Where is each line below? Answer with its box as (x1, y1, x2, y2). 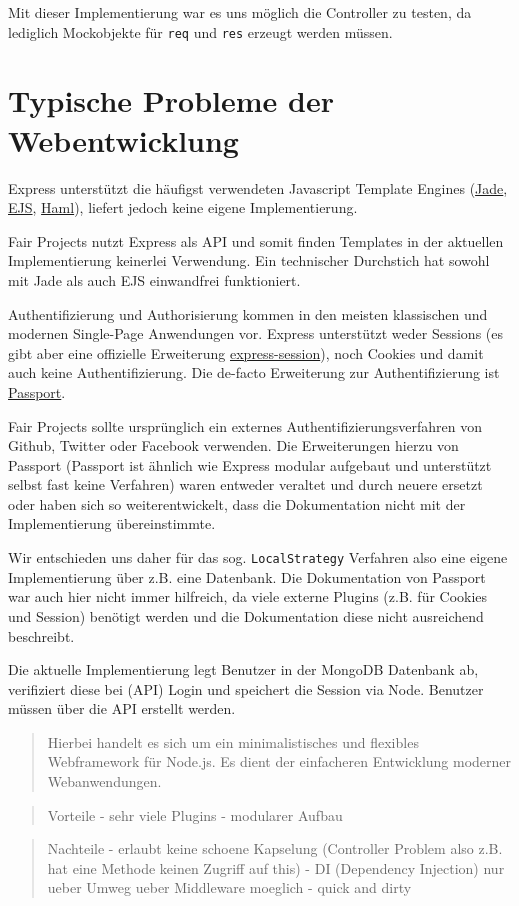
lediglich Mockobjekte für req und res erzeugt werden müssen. (8, 21, 393, 42)
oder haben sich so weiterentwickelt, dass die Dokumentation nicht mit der (8, 493, 466, 514)
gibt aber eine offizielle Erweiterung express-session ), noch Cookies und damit (8, 342, 484, 363)
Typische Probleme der (8, 80, 335, 121)
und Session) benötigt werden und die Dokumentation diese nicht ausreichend (8, 605, 484, 626)
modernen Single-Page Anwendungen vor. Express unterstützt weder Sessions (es (8, 323, 503, 344)
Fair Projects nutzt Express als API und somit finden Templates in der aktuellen (8, 230, 504, 251)
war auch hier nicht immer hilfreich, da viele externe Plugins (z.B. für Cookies (8, 586, 488, 607)
